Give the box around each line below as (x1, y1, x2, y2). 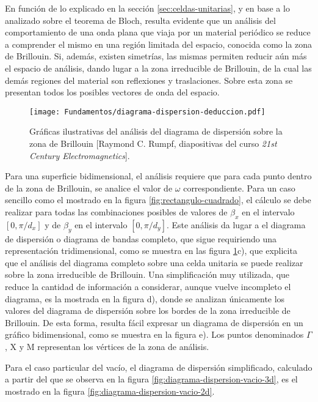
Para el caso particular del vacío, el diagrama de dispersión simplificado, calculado (5, 360, 313, 373)
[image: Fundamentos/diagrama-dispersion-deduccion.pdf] (29, 107, 266, 116)
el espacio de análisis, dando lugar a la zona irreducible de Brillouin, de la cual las (5, 61, 312, 74)
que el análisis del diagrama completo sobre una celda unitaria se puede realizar (5, 256, 303, 269)
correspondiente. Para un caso (183, 181, 295, 194)
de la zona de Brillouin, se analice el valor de (5, 181, 173, 194)
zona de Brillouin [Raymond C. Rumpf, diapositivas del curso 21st (29, 137, 277, 149)
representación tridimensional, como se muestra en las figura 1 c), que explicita (5, 244, 297, 257)
